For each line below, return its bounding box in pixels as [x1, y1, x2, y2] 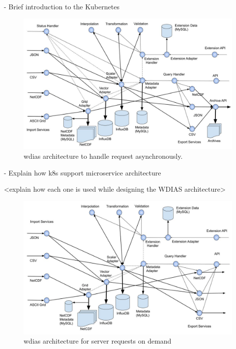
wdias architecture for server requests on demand [24, 336, 172, 346]
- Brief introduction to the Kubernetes [4, 1, 119, 11]
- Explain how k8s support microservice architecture [4, 167, 161, 177]
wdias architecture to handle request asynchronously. [24, 151, 183, 161]
